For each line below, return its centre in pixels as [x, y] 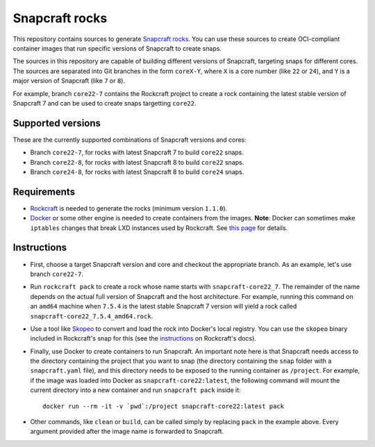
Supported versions [57, 123]
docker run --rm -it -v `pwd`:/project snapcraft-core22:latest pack [164, 406]
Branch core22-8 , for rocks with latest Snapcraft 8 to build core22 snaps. [137, 162]
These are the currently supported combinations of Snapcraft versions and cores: [130, 140]
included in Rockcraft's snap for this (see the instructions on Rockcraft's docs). [143, 339]
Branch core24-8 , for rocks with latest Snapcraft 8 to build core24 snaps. [137, 172]
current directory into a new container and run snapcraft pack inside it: [135, 390]
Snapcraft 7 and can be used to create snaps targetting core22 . [105, 103]
